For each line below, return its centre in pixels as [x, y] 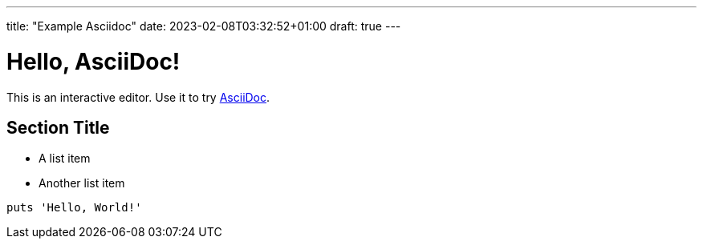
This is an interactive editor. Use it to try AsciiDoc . [138, 97]
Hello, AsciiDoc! [93, 61]
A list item [65, 159]
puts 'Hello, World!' [74, 208]
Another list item [82, 183]
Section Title [58, 127]
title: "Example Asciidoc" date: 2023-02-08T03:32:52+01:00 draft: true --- [204, 26]
